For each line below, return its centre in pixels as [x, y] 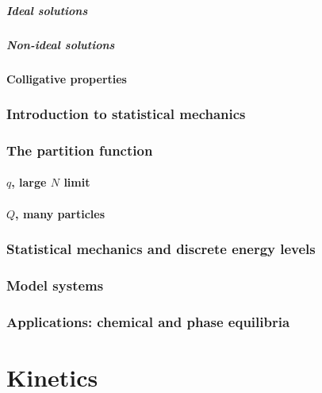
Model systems [55, 285]
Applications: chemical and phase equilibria [148, 321]
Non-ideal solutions [61, 44]
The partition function [80, 150]
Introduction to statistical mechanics [126, 114]
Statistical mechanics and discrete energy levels [161, 249]
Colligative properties [67, 78]
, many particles [60, 213]
